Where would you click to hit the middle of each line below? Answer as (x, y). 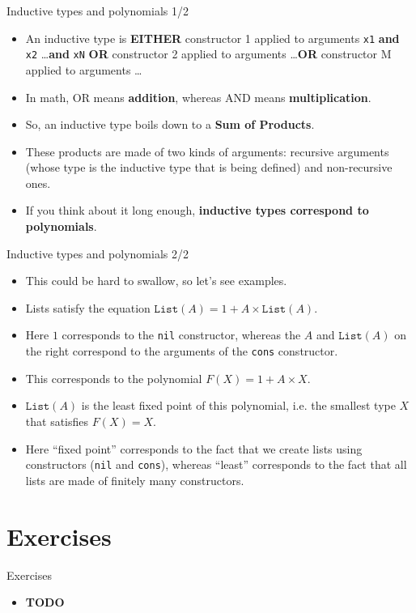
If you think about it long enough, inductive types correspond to (197, 210)
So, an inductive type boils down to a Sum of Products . (170, 124)
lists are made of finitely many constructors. (135, 480)
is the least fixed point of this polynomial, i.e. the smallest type (238, 405)
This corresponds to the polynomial (114, 378)
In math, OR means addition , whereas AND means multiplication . (198, 97)
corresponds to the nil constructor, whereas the (181, 335)
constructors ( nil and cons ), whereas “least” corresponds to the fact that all (216, 464)
